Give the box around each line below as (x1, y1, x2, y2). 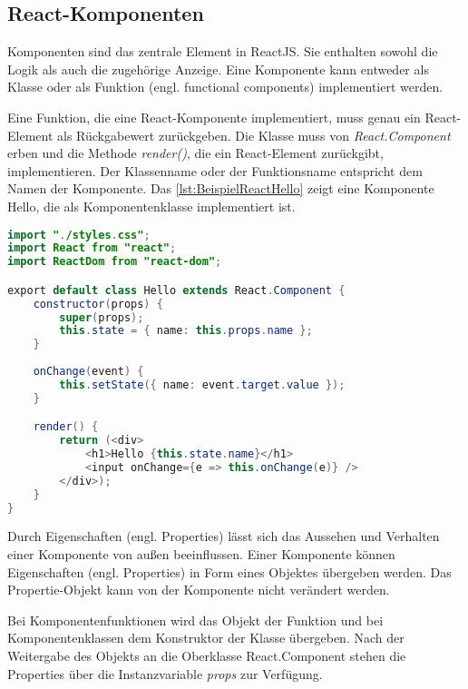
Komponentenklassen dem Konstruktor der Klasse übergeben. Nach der (7, 628, 405, 647)
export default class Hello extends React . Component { (7, 283, 346, 297)
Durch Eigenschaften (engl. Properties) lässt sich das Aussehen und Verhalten (7, 527, 440, 546)
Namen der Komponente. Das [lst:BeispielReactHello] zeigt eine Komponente (7, 179, 434, 198)
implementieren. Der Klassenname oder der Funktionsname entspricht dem (7, 161, 423, 180)
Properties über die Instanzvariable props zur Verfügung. (7, 664, 323, 683)
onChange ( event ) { (33, 365, 144, 379)
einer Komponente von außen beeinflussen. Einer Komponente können (7, 545, 395, 564)
